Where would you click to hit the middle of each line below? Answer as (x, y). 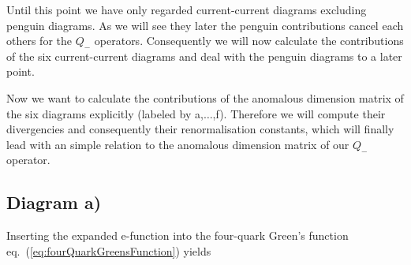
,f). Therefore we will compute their (299, 113)
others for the (39, 41)
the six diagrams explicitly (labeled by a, (105, 113)
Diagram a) (54, 202)
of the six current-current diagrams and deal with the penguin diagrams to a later (204, 56)
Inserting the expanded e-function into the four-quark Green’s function (177, 235)
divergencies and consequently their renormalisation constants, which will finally (200, 129)
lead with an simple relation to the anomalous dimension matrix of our (178, 144)
